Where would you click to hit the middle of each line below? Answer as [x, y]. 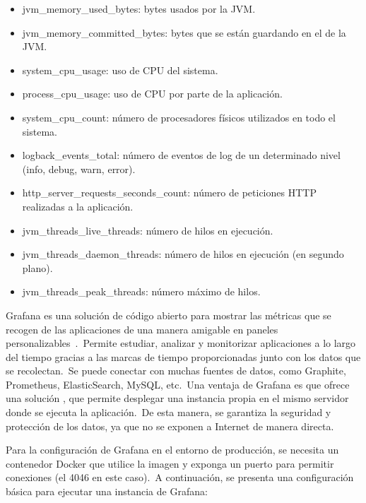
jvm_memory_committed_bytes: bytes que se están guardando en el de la [184, 32]
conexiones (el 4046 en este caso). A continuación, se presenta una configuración [180, 477]
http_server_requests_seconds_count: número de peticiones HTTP [169, 193]
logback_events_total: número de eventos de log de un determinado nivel [181, 155]
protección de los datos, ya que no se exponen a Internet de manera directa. [170, 426]
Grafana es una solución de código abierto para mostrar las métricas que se [169, 315]
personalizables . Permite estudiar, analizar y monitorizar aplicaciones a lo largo [181, 343]
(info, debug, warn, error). [79, 168]
